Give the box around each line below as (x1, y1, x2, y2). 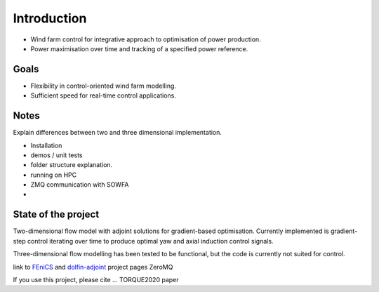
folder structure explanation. (30, 161, 113, 169)
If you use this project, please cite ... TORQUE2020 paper (13, 275, 179, 284)
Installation (30, 141, 62, 150)
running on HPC (30, 171, 77, 179)
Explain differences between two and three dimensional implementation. (13, 128, 222, 137)
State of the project (13, 208, 100, 220)
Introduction (13, 11, 87, 26)
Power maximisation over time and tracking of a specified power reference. (30, 44, 248, 53)
